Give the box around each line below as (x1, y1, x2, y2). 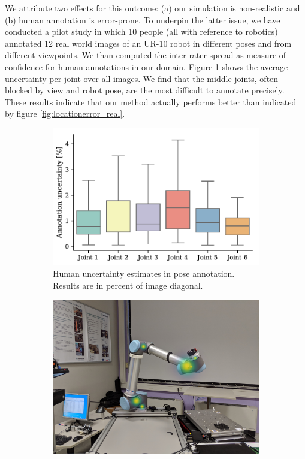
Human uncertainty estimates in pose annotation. (53, 267, 235, 279)
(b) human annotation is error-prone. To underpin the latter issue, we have (5, 13, 280, 26)
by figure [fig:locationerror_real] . (5, 107, 125, 120)
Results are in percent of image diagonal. (53, 279, 203, 291)
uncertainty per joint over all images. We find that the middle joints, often (5, 72, 279, 84)
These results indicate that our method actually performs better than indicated (5, 95, 297, 108)
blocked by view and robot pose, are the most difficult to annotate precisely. (5, 84, 285, 96)
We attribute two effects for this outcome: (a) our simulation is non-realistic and (5, 2, 300, 14)
